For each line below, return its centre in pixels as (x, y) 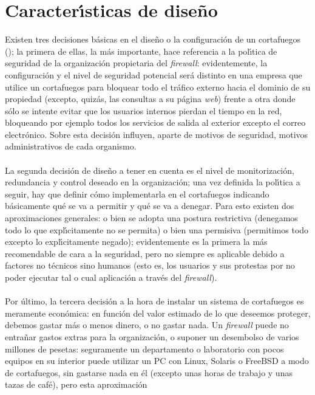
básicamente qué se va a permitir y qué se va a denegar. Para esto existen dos (150, 206)
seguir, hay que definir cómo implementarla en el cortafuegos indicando (137, 194)
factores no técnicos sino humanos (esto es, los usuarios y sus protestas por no (150, 265)
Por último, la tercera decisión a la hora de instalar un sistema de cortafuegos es (154, 301)
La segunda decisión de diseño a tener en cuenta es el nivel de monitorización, (150, 170)
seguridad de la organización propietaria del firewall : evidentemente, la (136, 63)
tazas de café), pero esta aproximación (76, 384)
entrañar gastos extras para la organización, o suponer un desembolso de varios (152, 336)
